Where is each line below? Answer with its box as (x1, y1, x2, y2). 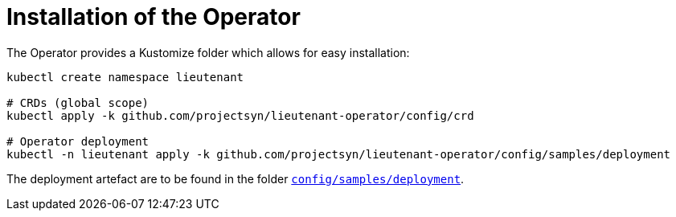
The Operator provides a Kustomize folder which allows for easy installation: (6, 45, 410, 59)
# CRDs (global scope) (6, 96, 150, 109)
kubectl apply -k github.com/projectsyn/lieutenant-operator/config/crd (6, 108, 474, 122)
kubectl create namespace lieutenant (6, 70, 244, 84)
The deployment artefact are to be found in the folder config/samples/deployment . (6, 171, 465, 186)
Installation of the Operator (6, 3, 301, 31)
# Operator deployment (6, 134, 150, 148)
